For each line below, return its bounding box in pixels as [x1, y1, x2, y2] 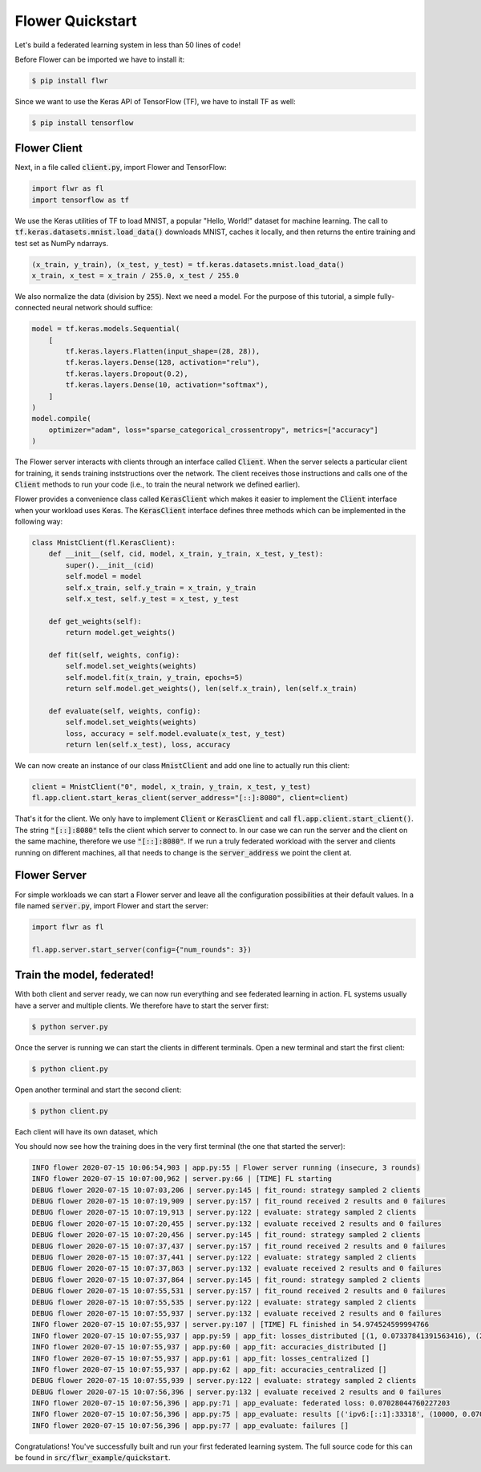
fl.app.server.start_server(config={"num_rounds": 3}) [31, 944, 252, 954]
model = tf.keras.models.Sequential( [31, 325, 180, 334]
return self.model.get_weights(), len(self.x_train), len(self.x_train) [65, 684, 358, 694]
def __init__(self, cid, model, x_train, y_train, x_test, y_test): [48, 549, 324, 559]
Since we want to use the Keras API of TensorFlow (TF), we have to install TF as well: [14, 96, 296, 106]
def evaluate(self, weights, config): [48, 706, 201, 715]
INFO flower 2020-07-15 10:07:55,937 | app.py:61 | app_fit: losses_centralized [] [31, 1353, 370, 1363]
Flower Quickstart [14, 12, 137, 30]
